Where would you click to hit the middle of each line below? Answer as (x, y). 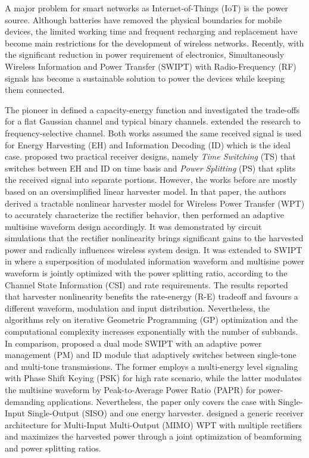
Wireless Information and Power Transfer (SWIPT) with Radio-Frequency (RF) (151, 66)
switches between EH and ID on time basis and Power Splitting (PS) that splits (150, 168)
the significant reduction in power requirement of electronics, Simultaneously (145, 54)
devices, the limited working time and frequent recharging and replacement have (151, 31)
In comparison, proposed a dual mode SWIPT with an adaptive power (133, 343)
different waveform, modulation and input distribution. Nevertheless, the (137, 308)
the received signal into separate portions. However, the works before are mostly (151, 180)
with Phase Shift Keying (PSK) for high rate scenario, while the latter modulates (153, 378)
